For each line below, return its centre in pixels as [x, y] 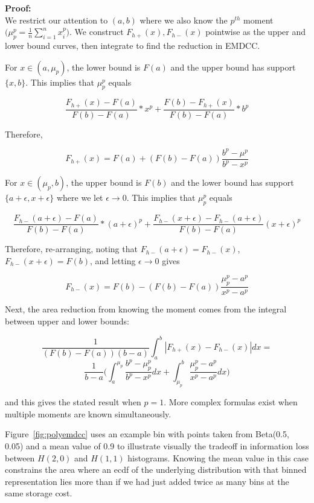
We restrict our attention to [56, 20]
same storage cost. [39, 493]
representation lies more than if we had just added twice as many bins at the [147, 481]
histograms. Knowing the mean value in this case [218, 457]
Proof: [18, 8]
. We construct [97, 32]
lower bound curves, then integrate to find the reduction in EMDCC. [133, 45]
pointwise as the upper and [256, 32]
